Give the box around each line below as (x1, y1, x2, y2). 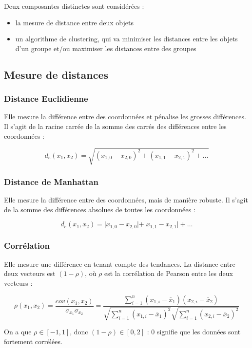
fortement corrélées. (4, 336, 62, 346)
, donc (70, 326, 88, 336)
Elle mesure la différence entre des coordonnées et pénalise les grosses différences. (4, 111, 246, 122)
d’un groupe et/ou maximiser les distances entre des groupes (15, 43, 196, 53)
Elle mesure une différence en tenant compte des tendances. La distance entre (4, 258, 235, 269)
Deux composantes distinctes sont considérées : (4, 1, 144, 11)
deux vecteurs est (4, 268, 56, 278)
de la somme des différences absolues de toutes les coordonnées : (4, 204, 195, 214)
